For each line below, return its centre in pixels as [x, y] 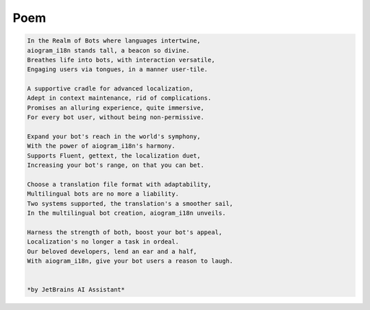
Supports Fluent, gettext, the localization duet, [114, 155]
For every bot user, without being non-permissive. [116, 117]
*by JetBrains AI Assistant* [76, 290]
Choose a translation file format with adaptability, [119, 184]
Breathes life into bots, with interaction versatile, [121, 60]
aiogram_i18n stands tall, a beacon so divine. [108, 50]
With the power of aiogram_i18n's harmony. [101, 146]
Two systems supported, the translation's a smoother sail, [130, 203]
